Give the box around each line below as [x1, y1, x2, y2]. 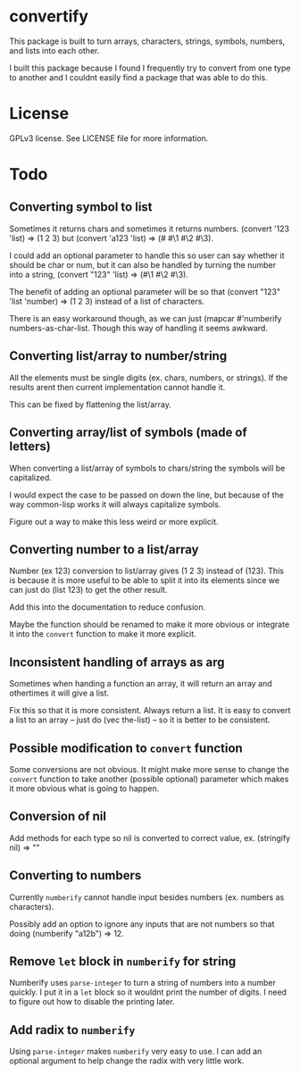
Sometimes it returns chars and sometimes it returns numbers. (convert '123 [9, 223, 290, 234]
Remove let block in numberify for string [9, 954, 237, 969]
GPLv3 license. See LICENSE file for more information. [9, 132, 209, 144]
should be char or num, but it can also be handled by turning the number [9, 259, 277, 270]
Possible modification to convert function [9, 740, 243, 755]
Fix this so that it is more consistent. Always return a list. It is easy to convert [9, 705, 291, 716]
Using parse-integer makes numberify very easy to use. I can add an [9, 1046, 262, 1057]
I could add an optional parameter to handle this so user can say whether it [9, 250, 285, 261]
